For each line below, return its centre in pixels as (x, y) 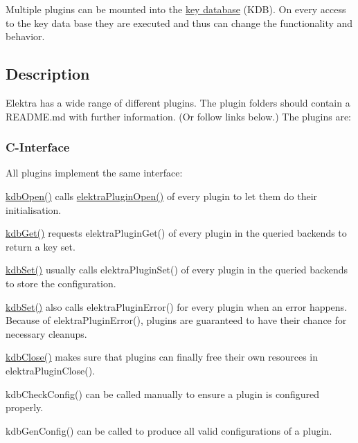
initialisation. (34, 209)
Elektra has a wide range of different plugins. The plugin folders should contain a (178, 102)
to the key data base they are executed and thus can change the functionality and (179, 22)
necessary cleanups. (46, 333)
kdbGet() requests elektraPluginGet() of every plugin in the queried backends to (176, 233)
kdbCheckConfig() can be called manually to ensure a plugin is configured (162, 394)
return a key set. (41, 246)
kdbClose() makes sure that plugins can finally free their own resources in (162, 357)
